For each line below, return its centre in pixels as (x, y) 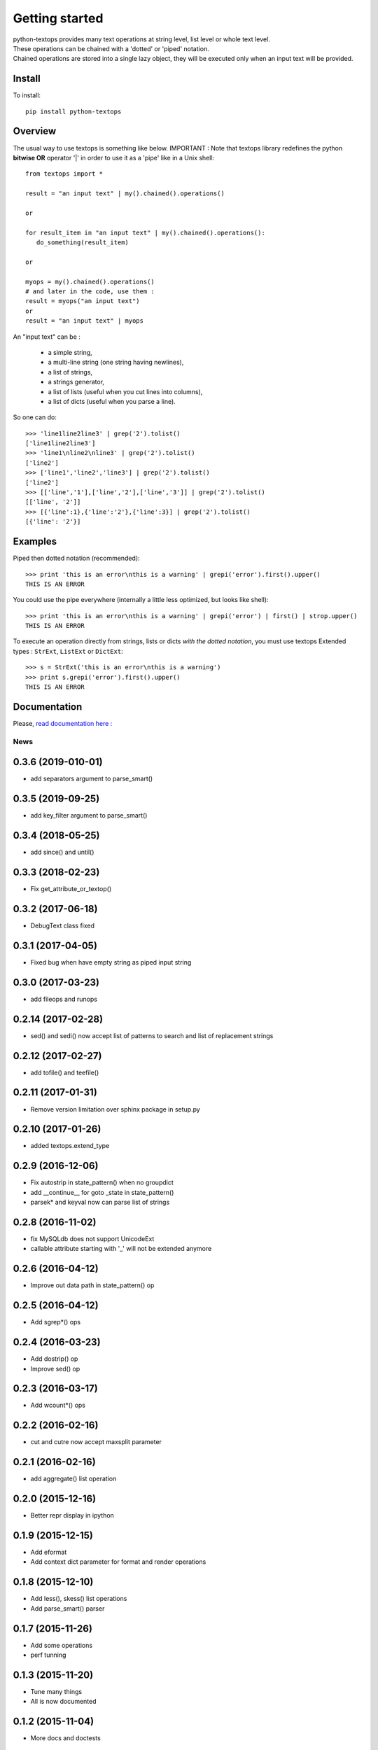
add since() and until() (62, 852)
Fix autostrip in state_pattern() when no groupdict (102, 1182)
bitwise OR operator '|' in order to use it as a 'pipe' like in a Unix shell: (114, 157)
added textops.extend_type (70, 1146)
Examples (35, 541)
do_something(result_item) (83, 243)
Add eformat (49, 1552)
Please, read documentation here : (63, 723)
